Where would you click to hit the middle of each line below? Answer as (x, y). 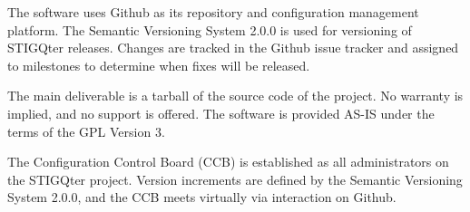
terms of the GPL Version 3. (86, 131)
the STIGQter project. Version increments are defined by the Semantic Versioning (235, 179)
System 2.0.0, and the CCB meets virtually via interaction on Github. (202, 197)
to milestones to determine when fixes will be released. (159, 65)
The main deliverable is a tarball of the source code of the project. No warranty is (235, 96)
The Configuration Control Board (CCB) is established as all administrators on (228, 162)
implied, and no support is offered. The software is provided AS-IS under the (221, 113)
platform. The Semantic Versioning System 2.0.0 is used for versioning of (210, 29)
